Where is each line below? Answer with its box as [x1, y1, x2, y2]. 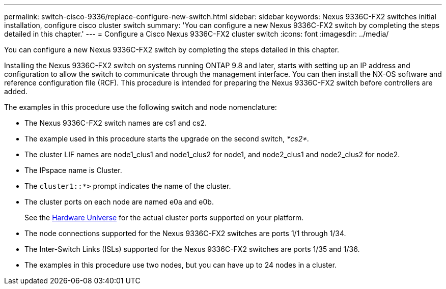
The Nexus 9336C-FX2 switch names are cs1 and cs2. [24, 119, 207, 127]
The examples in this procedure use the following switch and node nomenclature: [4, 103, 277, 111]
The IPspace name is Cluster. [24, 166, 122, 175]
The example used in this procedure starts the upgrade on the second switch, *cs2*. [24, 134, 310, 143]
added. [4, 87, 27, 96]
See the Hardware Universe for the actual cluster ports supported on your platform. [24, 213, 304, 222]
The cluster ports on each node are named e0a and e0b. [24, 197, 214, 206]
